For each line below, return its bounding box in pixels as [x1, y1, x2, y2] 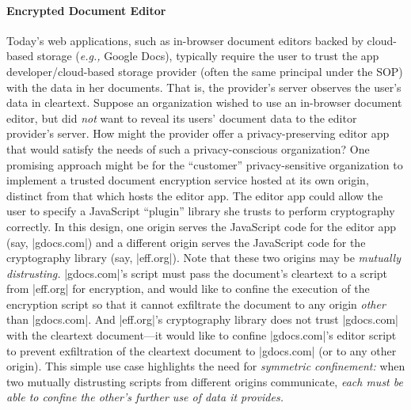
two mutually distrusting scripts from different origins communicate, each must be [6, 373, 403, 389]
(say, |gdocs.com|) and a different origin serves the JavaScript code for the [6, 233, 366, 250]
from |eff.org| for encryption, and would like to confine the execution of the [6, 280, 370, 297]
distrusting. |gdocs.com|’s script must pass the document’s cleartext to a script [6, 264, 388, 281]
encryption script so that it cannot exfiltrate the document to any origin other [6, 295, 386, 312]
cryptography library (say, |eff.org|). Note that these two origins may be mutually [6, 249, 401, 266]
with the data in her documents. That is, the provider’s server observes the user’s [6, 78, 401, 95]
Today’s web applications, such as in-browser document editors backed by [6, 32, 363, 48]
